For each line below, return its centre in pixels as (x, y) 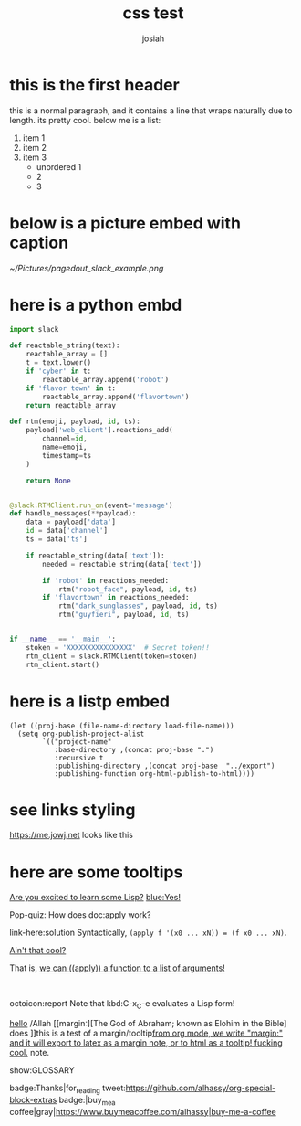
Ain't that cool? (38, 951)
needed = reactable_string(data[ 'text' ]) (122, 564)
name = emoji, (65, 447)
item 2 (35, 147)
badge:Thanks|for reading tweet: (67, 1089)
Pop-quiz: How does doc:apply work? (80, 915)
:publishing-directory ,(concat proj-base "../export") (165, 766)
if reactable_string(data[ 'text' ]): (96, 556)
